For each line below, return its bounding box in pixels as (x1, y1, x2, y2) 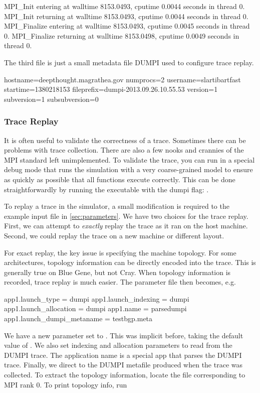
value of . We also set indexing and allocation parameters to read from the (4, 340, 232, 350)
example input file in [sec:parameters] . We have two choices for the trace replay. (4, 210, 248, 221)
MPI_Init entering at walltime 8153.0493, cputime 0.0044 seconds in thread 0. (4, 1, 245, 11)
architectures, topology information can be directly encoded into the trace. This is (4, 257, 256, 268)
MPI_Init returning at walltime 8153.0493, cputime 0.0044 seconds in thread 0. (4, 11, 248, 21)
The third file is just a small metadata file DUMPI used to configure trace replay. (4, 57, 254, 67)
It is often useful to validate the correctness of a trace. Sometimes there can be (4, 135, 246, 145)
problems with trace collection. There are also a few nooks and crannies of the (4, 145, 244, 155)
